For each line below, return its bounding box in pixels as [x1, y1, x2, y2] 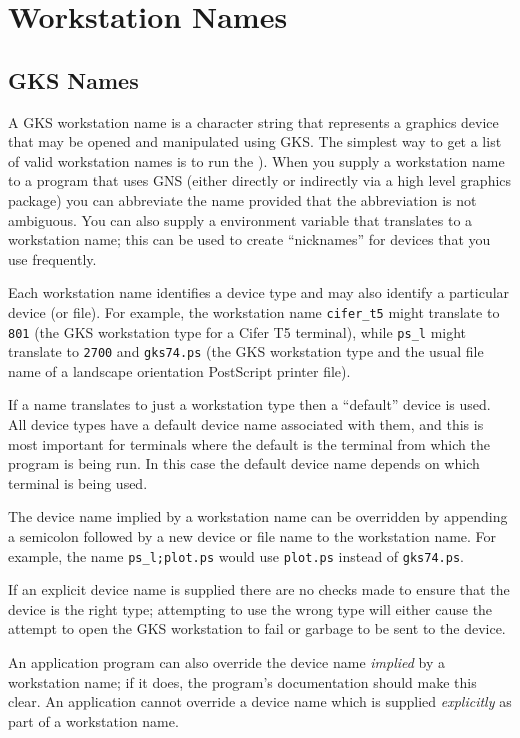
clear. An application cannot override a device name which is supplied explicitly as [8, 691, 512, 712]
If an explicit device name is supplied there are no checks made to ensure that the [8, 579, 510, 600]
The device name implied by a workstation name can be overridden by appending [8, 506, 508, 527]
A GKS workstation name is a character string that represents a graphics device [8, 111, 499, 132]
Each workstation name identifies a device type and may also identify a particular [8, 282, 510, 303]
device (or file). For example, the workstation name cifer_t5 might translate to [8, 301, 500, 322]
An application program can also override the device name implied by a [8, 652, 446, 673]
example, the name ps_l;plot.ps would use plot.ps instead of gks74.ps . [8, 545, 464, 566]
